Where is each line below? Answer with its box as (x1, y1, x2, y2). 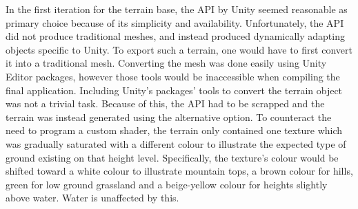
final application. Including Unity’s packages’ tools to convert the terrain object (6, 82, 343, 97)
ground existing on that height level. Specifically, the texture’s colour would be (6, 150, 339, 164)
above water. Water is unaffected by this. (6, 190, 179, 205)
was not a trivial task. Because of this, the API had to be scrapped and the (6, 96, 325, 111)
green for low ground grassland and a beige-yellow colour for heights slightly (6, 177, 328, 191)
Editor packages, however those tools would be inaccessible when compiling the (6, 69, 340, 83)
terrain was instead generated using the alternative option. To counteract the (6, 109, 332, 124)
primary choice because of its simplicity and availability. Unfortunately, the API (6, 15, 344, 30)
